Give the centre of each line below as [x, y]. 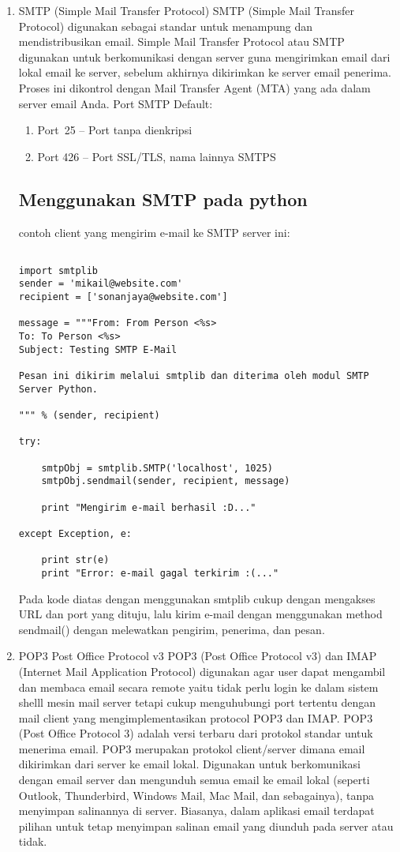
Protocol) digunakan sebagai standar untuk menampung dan [166, 26]
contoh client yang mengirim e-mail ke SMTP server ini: [154, 232]
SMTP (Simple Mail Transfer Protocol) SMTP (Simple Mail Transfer [187, 10]
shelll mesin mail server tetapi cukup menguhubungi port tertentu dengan [197, 702]
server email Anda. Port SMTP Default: [116, 103]
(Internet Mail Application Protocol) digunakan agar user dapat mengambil [202, 671]
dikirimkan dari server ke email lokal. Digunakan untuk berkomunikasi [189, 764]
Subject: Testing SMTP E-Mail [98, 349]
